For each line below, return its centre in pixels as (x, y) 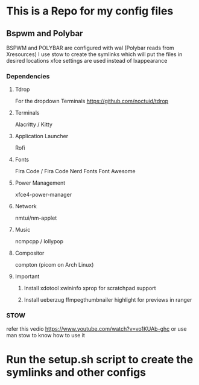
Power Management (40, 183)
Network (26, 206)
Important (27, 276)
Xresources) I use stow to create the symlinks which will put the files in (94, 54)
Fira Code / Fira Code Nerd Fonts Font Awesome (75, 171)
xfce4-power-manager (43, 195)
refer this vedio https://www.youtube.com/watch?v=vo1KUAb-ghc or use (96, 329)
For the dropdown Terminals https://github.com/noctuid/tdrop (92, 101)
